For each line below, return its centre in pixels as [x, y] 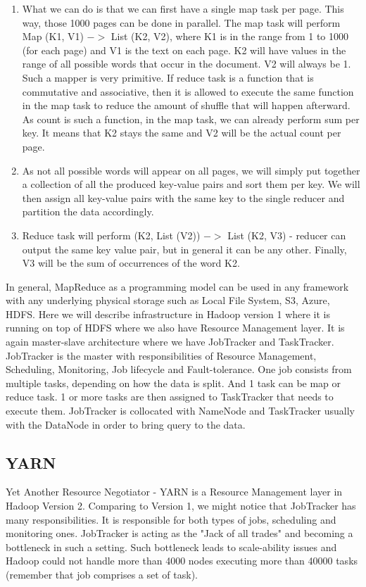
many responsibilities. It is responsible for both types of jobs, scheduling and [171, 519]
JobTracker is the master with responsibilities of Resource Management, [161, 355]
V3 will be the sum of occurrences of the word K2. [131, 263]
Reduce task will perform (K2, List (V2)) [111, 235]
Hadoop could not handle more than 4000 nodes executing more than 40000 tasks [182, 561]
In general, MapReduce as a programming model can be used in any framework [177, 286]
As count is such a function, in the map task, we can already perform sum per [191, 119]
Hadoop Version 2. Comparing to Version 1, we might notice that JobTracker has [181, 506]
